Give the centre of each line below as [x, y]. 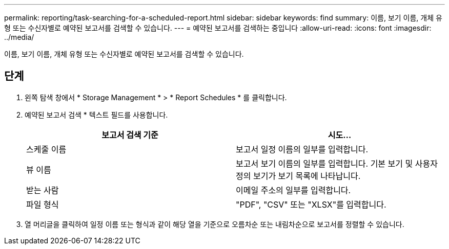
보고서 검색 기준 [130, 135]
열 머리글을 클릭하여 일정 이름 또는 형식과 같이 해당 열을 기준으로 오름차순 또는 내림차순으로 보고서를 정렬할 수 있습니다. [215, 224]
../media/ [19, 37]
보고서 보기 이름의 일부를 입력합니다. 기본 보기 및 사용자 [337, 163]
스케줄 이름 [46, 149]
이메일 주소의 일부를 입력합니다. [293, 190]
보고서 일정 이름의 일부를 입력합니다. [302, 149]
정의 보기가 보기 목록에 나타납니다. [298, 176]
